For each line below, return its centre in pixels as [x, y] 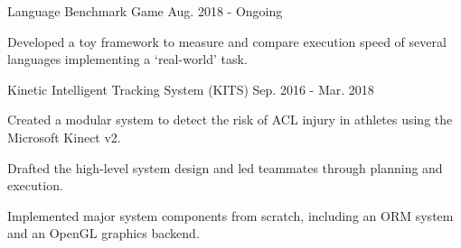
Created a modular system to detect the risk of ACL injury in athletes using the [230, 119]
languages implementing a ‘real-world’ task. [127, 59]
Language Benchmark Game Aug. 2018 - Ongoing [145, 11]
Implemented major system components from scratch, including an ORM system [230, 215]
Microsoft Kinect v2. [64, 137]
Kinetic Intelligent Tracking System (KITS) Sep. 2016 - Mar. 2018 [191, 89]
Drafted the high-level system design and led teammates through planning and [225, 167]
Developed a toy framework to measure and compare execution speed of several [227, 41]
